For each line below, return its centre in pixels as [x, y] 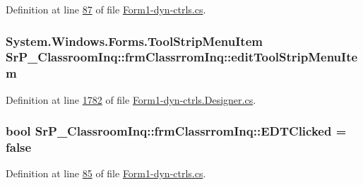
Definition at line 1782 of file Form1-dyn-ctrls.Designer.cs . [131, 99]
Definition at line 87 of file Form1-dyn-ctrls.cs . [106, 9]
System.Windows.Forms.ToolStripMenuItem [134, 41]
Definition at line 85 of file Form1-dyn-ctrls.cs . [106, 173]
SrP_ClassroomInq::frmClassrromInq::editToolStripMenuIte [182, 57]
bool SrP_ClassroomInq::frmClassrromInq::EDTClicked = [176, 131]
